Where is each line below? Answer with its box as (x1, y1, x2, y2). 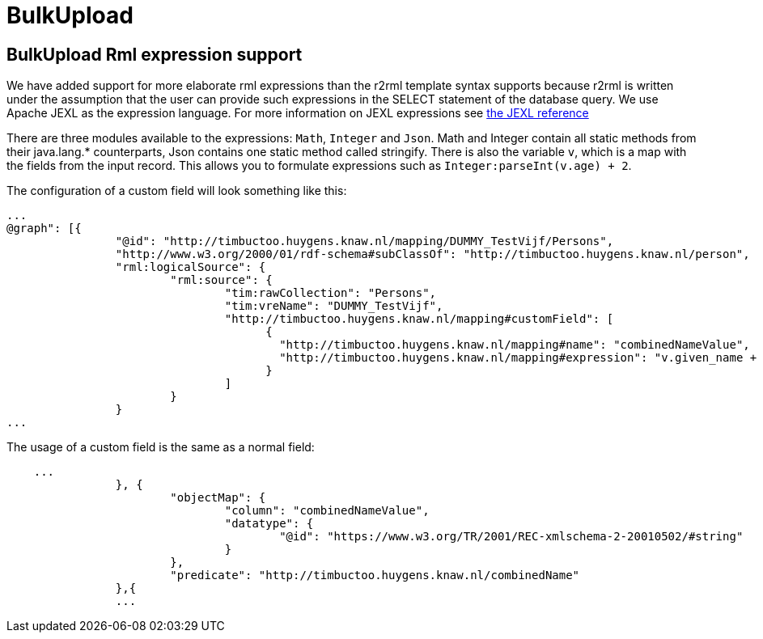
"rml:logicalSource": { (115, 260, 266, 274)
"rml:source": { (170, 273, 273, 287)
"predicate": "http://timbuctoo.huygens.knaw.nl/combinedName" (170, 569, 580, 582)
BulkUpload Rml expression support (6, 44, 303, 65)
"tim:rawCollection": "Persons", (224, 286, 437, 300)
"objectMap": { (170, 491, 266, 505)
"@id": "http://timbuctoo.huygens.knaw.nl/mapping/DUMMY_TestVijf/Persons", (115, 235, 614, 248)
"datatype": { (224, 517, 314, 531)
